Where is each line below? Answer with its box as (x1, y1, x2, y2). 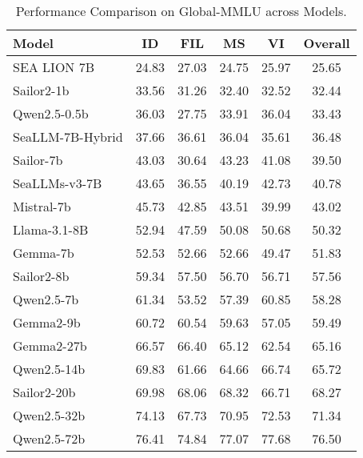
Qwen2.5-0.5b (13, 104, 89, 123)
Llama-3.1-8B (13, 220, 89, 239)
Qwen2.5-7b (13, 290, 79, 308)
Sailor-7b (13, 151, 63, 169)
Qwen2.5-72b (13, 429, 86, 448)
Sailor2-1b (13, 81, 70, 99)
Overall (303, 34, 350, 52)
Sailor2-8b (13, 267, 70, 285)
